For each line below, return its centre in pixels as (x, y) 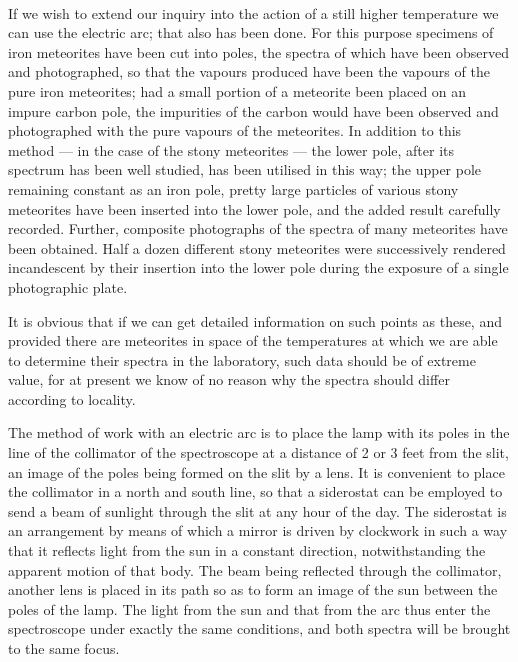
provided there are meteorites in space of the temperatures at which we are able (253, 340)
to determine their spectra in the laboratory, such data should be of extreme (242, 359)
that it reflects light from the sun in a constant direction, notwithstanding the (247, 550)
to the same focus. (64, 648)
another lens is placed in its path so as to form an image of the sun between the (253, 589)
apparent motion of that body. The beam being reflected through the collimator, (255, 569)
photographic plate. (68, 286)
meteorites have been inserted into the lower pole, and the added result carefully (254, 208)
